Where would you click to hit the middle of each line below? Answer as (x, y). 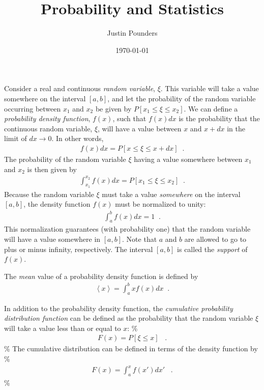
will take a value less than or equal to (63, 328)
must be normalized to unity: (160, 204)
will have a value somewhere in (52, 239)
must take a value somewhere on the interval (171, 194)
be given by (113, 108)
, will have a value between (140, 128)
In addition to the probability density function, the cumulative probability (119, 308)
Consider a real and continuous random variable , (80, 88)
